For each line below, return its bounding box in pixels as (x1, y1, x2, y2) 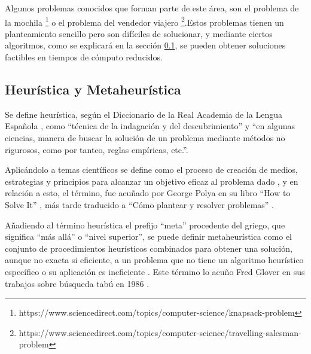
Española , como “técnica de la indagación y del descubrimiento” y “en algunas (5, 120, 295, 132)
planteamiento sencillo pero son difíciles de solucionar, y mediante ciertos (5, 27, 273, 39)
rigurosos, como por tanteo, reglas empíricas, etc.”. (5, 143, 188, 155)
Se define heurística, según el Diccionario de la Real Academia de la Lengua (5, 108, 282, 120)
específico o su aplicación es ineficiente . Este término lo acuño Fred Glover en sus (5, 265, 305, 277)
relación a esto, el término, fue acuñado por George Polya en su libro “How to (5, 187, 291, 199)
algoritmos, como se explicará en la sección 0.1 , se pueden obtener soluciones (5, 39, 286, 51)
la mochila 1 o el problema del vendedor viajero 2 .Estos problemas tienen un (5, 14, 284, 28)
